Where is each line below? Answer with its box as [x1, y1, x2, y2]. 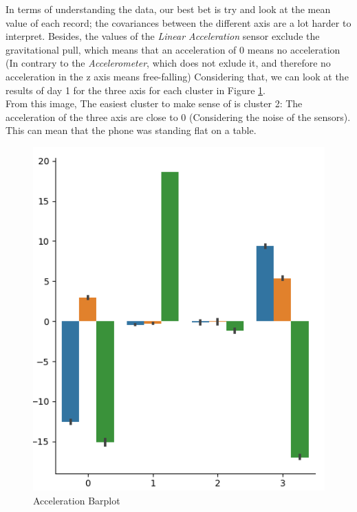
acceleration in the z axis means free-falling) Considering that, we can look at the [6, 69, 349, 83]
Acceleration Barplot [33, 493, 120, 507]
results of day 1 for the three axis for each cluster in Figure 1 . [6, 82, 266, 97]
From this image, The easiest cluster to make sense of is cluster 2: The [6, 96, 303, 111]
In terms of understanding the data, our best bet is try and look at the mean [6, 2, 331, 16]
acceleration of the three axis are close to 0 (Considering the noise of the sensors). [6, 109, 351, 124]
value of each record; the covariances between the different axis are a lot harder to [6, 15, 351, 30]
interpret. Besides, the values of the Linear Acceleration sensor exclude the [6, 29, 320, 43]
